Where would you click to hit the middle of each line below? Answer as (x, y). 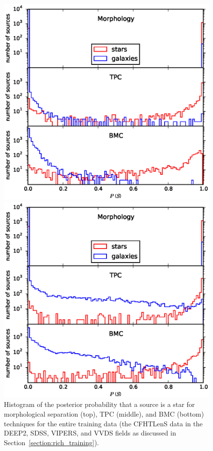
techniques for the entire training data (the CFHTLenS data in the (103, 423)
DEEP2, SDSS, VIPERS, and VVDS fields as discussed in (90, 433)
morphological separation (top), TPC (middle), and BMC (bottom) (104, 414)
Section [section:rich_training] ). (52, 442)
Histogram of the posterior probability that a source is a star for (99, 404)
